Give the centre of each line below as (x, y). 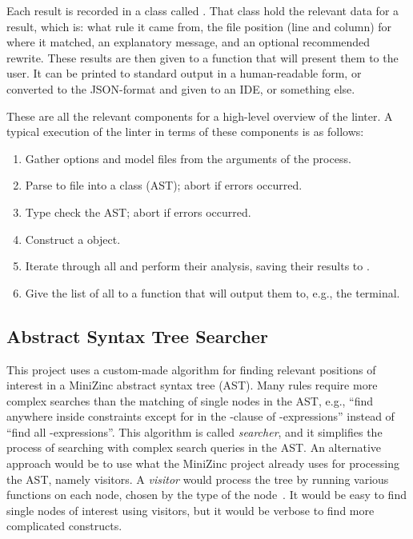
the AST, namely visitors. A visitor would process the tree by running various (198, 479)
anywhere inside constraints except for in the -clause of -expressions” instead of (200, 416)
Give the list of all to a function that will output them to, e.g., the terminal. (213, 292)
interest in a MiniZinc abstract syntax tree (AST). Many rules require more (192, 385)
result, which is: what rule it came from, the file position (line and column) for (199, 26)
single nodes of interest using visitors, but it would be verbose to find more (190, 510)
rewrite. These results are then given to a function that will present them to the (202, 57)
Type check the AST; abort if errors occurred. (138, 212)
